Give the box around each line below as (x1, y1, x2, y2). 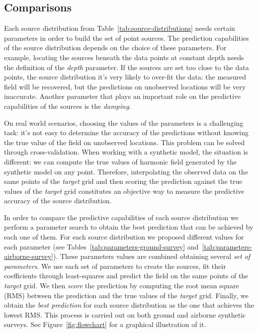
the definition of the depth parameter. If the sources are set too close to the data (4, 62, 249, 72)
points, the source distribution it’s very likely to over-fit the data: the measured (4, 72, 247, 82)
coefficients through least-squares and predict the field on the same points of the (4, 270, 249, 281)
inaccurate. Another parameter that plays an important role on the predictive (4, 91, 241, 101)
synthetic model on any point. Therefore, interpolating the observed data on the (4, 166, 249, 176)
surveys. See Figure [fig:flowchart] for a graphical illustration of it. (4, 319, 206, 330)
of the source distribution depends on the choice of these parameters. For (4, 42, 227, 53)
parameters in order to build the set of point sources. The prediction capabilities (4, 32, 249, 43)
